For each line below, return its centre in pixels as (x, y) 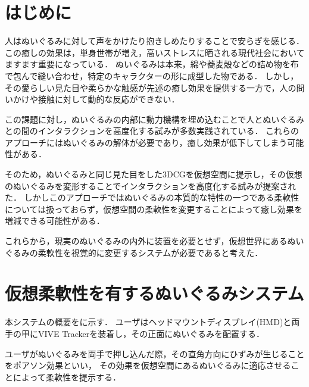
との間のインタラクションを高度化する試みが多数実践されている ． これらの (152, 131)
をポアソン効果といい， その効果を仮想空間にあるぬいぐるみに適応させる (148, 365)
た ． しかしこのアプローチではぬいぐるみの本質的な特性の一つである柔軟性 (152, 197)
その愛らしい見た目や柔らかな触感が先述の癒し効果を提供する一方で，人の (151, 87)
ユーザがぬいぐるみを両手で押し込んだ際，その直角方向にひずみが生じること (155, 353)
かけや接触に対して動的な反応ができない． (96, 99)
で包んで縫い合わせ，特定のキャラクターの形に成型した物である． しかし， (152, 75)
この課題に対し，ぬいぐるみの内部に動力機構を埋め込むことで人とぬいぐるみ (155, 119)
